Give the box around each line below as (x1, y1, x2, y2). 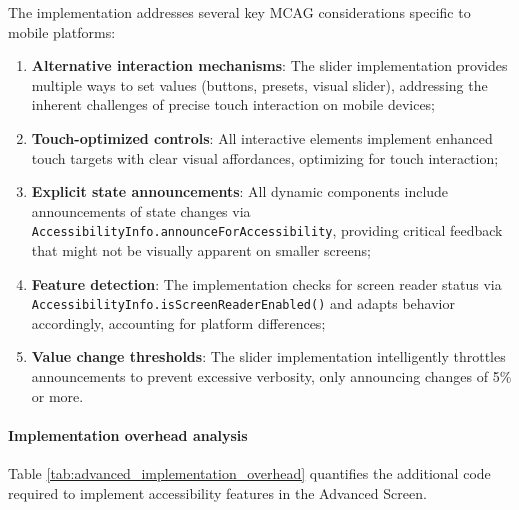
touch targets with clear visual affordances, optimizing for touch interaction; (31, 147, 499, 168)
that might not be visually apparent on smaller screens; (31, 240, 371, 260)
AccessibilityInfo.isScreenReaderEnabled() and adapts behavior (31, 293, 455, 314)
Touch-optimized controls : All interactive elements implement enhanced (31, 127, 493, 148)
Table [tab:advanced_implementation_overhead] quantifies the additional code (8, 463, 491, 484)
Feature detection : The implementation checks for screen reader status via (31, 273, 502, 294)
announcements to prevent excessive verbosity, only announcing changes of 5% (31, 366, 512, 387)
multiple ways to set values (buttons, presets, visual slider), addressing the (31, 74, 488, 95)
